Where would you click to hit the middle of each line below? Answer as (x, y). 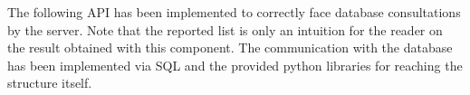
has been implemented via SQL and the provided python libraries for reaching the (235, 65)
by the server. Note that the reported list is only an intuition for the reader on (225, 29)
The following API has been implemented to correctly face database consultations (234, 12)
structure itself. (50, 83)
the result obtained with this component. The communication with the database (230, 47)
